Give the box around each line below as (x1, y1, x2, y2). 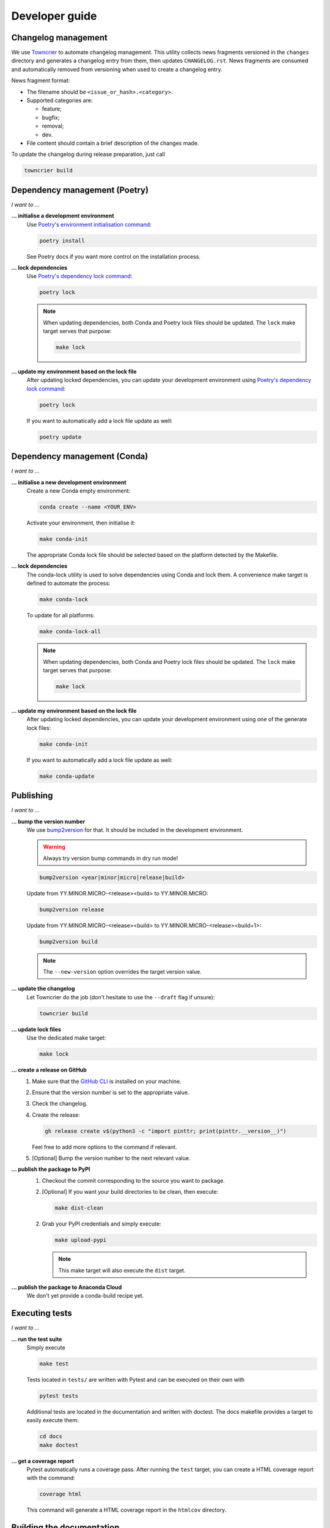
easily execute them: (26, 1417, 79, 1424)
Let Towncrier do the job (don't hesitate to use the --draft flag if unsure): (26, 993, 215, 1001)
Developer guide (11, 9, 97, 23)
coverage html (39, 1491, 82, 1497)
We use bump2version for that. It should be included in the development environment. (26, 826, 244, 834)
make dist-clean (54, 1205, 104, 1211)
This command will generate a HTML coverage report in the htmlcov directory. (26, 1507, 226, 1514)
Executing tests (11, 1308, 73, 1318)
